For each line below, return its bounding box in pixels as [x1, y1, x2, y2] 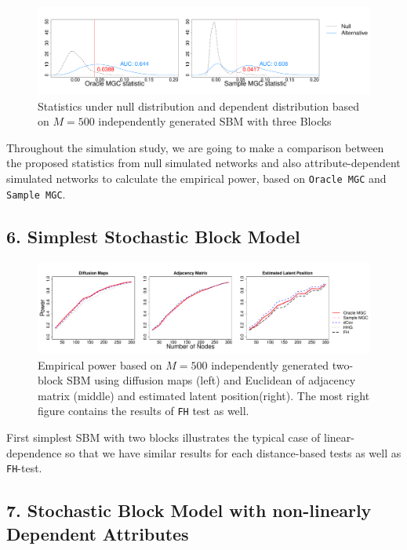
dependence [6, 444, 62, 461]
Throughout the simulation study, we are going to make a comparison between [6, 139, 384, 155]
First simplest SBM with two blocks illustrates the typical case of [6, 429, 321, 446]
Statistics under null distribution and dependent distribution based [38, 97, 360, 114]
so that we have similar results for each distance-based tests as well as [65, 444, 402, 461]
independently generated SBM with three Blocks [98, 113, 332, 129]
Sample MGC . [6, 185, 66, 202]
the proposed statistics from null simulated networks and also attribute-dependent [6, 155, 401, 171]
